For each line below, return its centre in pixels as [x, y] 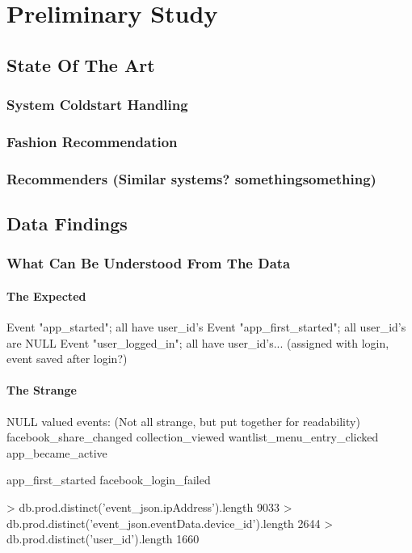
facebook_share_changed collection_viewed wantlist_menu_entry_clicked [193, 437]
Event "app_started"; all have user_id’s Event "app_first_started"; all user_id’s [206, 327]
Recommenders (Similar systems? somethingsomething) [191, 178]
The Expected [46, 295]
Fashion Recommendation [92, 141]
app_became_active [57, 452]
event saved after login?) [67, 359]
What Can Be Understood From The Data [149, 263]
